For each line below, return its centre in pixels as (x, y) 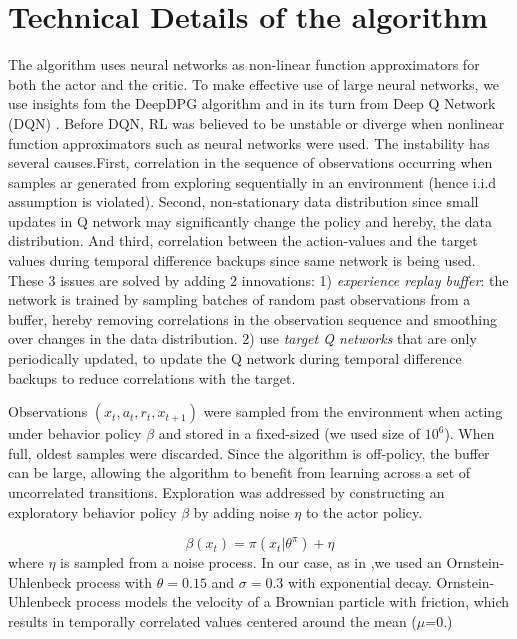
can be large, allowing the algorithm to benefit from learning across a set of (239, 472)
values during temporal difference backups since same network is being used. (242, 260)
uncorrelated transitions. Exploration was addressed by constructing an (226, 492)
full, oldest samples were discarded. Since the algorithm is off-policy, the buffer (249, 452)
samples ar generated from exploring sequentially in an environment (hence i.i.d (252, 181)
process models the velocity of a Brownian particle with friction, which (293, 601)
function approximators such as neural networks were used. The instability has (249, 142)
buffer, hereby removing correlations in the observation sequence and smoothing (252, 318)
